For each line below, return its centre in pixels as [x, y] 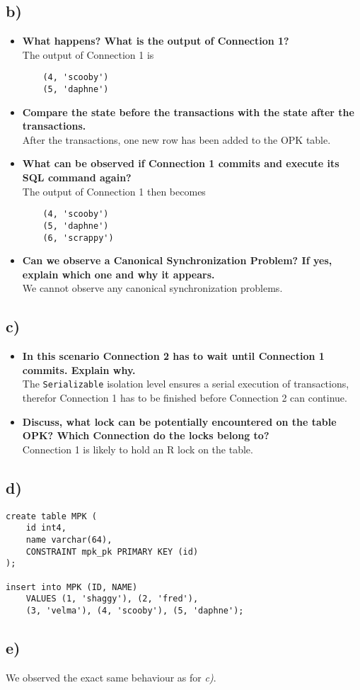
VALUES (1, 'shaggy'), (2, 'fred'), [112, 599]
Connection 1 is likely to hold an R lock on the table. [138, 449]
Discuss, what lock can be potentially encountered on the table [179, 421]
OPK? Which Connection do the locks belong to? [146, 435]
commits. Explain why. [79, 369]
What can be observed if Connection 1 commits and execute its [181, 163]
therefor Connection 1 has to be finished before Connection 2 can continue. [185, 398]
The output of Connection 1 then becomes [114, 191]
